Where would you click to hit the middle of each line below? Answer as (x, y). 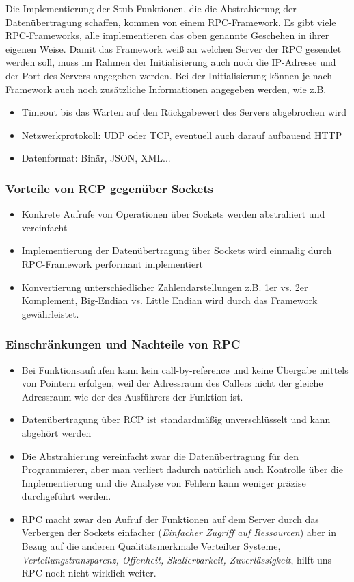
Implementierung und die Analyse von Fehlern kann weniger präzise (164, 482)
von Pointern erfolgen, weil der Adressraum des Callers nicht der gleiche (172, 383)
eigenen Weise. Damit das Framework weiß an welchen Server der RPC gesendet (174, 48)
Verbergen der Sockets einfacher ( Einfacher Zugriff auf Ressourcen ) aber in (179, 532)
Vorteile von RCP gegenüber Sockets (109, 188)
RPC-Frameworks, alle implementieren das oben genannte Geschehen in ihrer (167, 35)
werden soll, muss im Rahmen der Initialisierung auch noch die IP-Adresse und (171, 62)
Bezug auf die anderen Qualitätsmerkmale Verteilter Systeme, (151, 546)
